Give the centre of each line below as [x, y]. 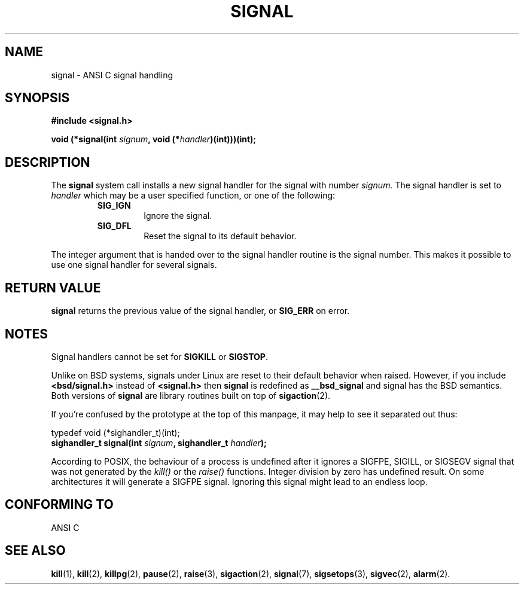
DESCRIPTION [48, 162]
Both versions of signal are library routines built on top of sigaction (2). [191, 395]
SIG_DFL [114, 226]
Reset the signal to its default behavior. [220, 236]
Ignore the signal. [178, 216]
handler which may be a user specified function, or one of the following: [193, 196]
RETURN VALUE [53, 288]
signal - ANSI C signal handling [112, 75]
